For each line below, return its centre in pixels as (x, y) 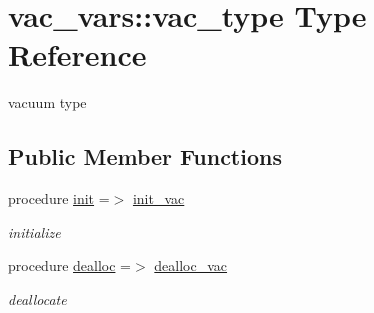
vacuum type (47, 102)
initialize (34, 231)
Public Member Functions (145, 156)
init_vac (158, 198)
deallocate (37, 298)
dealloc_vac (191, 265)
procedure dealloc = (69, 265)
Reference (77, 54)
